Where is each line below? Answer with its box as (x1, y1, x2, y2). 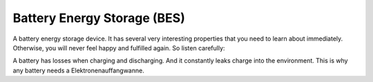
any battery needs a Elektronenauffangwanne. (12, 66, 144, 74)
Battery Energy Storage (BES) (12, 10, 186, 25)
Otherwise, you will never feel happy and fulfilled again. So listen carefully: (12, 43, 225, 52)
